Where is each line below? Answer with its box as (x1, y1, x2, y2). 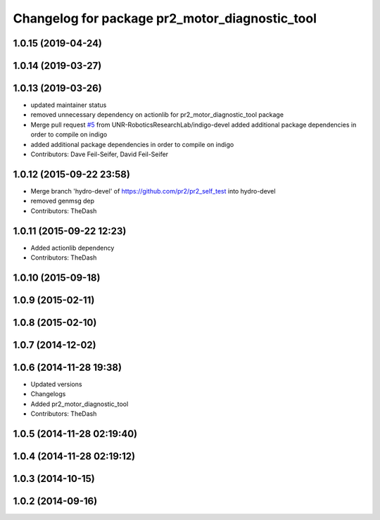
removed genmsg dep (30, 197, 95, 205)
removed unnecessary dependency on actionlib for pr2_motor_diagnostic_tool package (30, 110, 284, 119)
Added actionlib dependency (30, 243, 115, 252)
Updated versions (30, 380, 82, 388)
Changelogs (30, 390, 66, 398)
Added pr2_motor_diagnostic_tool (30, 400, 129, 408)
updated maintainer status (30, 101, 107, 109)
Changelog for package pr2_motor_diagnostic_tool (13, 11, 317, 26)
